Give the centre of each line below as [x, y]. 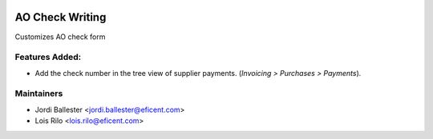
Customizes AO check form [60, 37]
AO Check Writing [61, 17]
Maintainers [39, 93]
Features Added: [48, 58]
